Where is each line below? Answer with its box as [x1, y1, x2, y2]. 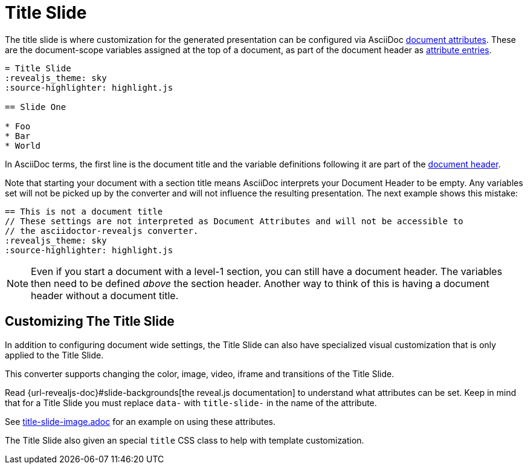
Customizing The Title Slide [5, 314, 175, 329]
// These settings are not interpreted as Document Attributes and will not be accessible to [5, 216, 463, 226]
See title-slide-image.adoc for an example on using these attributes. [5, 416, 275, 427]
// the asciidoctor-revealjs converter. [5, 225, 199, 236]
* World [5, 140, 41, 150]
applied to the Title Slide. [5, 349, 104, 360]
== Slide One [5, 102, 66, 112]
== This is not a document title [5, 206, 163, 216]
